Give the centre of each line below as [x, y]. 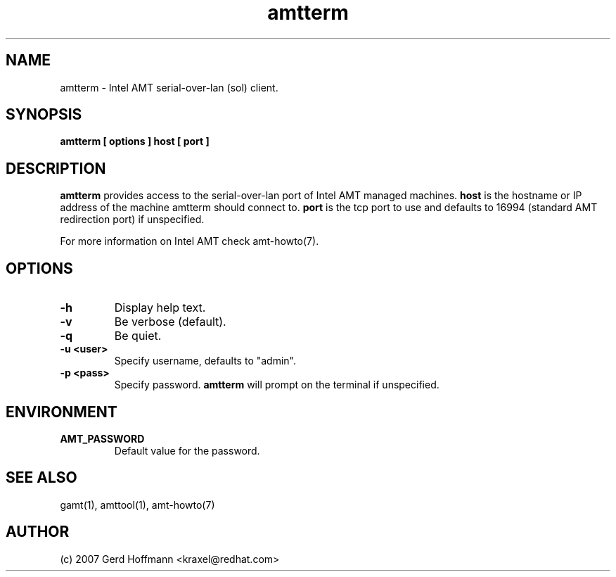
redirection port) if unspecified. [132, 220]
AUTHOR [38, 532]
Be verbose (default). [170, 322]
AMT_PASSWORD [102, 438]
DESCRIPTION [56, 168]
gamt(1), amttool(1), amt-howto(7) [137, 505]
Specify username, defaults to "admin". [205, 361]
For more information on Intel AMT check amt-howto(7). [190, 241]
